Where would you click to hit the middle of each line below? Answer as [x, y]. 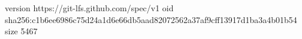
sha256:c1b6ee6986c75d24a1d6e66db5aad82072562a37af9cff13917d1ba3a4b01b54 [151, 19]
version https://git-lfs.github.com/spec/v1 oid [89, 8]
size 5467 [21, 31]
